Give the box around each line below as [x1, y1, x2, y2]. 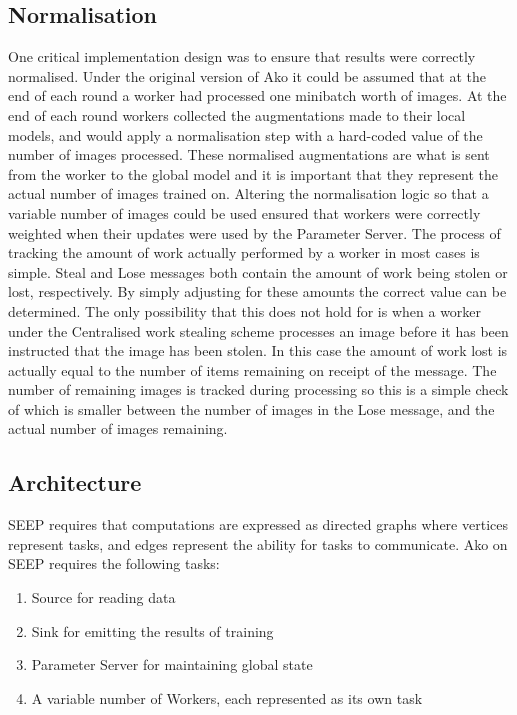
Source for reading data [31, 587, 176, 608]
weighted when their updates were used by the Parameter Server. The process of [8, 222, 501, 243]
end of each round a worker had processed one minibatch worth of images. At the [8, 85, 507, 106]
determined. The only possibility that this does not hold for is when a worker [8, 300, 482, 321]
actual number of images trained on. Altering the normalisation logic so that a [8, 183, 489, 204]
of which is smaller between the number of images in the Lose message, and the [8, 398, 495, 419]
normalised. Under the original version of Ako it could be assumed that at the [8, 65, 487, 86]
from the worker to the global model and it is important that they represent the [8, 163, 498, 184]
